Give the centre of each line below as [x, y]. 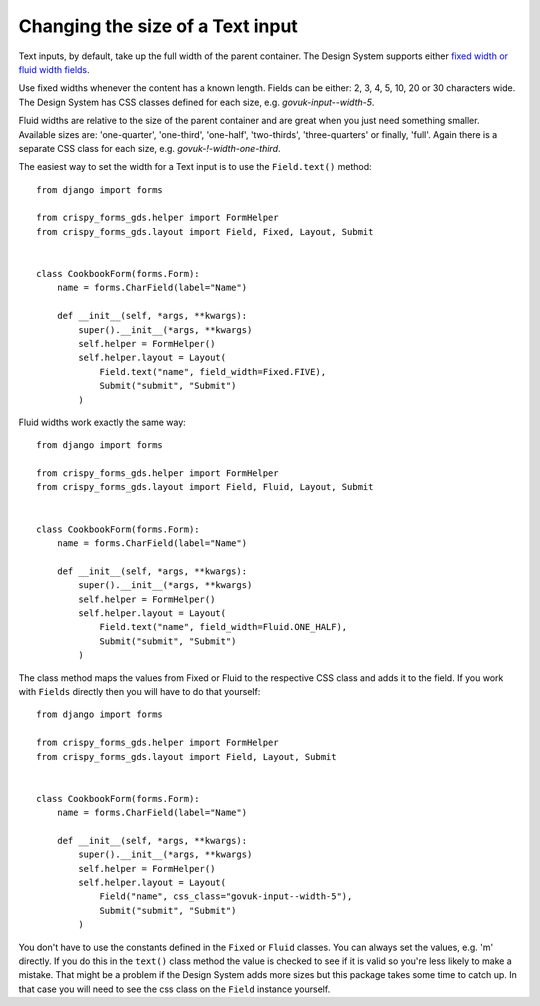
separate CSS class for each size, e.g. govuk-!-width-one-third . [149, 148]
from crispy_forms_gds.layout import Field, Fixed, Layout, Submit [205, 231]
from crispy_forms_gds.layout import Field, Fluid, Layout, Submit [205, 487]
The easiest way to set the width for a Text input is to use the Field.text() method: [195, 167]
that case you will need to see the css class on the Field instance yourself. [174, 989]
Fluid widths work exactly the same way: [102, 422]
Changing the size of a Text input [158, 26]
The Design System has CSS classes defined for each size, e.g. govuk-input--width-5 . [196, 102]
